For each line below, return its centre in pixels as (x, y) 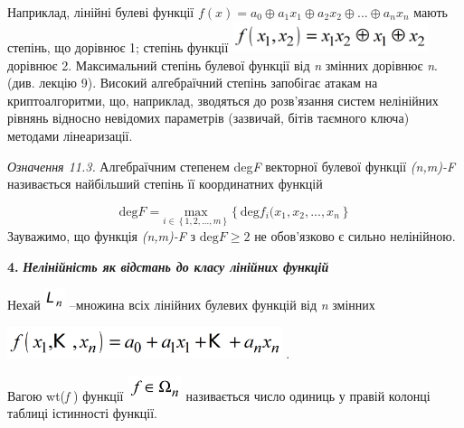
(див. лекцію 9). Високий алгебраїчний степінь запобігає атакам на (193, 83)
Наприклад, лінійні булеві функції (101, 12)
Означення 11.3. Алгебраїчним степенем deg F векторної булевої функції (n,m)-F (232, 166)
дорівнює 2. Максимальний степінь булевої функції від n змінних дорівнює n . (223, 65)
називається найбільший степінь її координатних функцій (165, 184)
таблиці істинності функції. (82, 413)
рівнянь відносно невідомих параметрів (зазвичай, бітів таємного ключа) (208, 118)
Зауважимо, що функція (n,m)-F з (102, 236)
